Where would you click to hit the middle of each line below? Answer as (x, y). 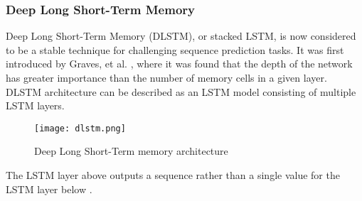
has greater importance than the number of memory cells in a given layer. (166, 77)
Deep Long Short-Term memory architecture (131, 151)
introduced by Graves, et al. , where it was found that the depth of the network (179, 64)
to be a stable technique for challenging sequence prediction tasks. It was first (175, 49)
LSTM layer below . (49, 189)
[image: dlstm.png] (80, 128)
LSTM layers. (35, 105)
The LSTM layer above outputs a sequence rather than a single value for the (173, 175)
